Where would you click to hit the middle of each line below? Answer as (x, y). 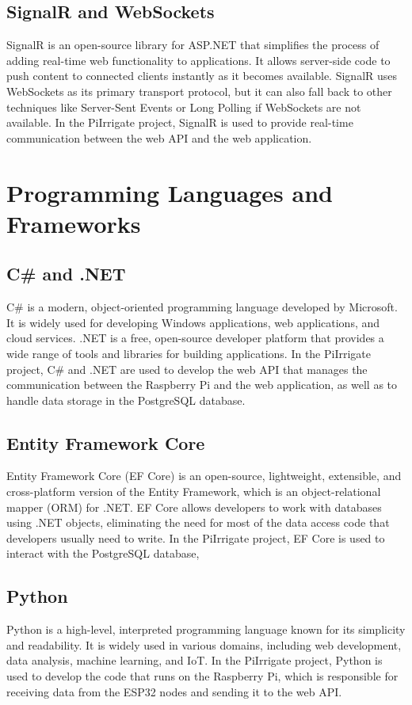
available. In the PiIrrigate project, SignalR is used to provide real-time (180, 122)
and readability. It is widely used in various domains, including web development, (204, 644)
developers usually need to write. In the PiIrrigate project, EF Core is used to (196, 537)
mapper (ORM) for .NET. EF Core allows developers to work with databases (194, 507)
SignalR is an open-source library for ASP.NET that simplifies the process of (193, 45)
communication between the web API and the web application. (159, 137)
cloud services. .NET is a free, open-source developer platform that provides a (195, 338)
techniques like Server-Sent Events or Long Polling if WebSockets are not (184, 107)
